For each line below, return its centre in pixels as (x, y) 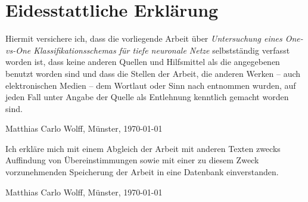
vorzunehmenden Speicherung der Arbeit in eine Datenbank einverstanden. (142, 172)
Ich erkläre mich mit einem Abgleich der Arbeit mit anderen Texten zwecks (143, 148)
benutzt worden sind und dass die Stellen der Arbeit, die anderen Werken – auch (153, 73)
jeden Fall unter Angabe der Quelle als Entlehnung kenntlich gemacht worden (147, 97)
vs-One (18, 50)
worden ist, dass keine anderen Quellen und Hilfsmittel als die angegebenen (143, 62)
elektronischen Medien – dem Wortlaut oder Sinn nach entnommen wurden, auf (151, 85)
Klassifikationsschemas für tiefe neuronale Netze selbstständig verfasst (162, 50)
